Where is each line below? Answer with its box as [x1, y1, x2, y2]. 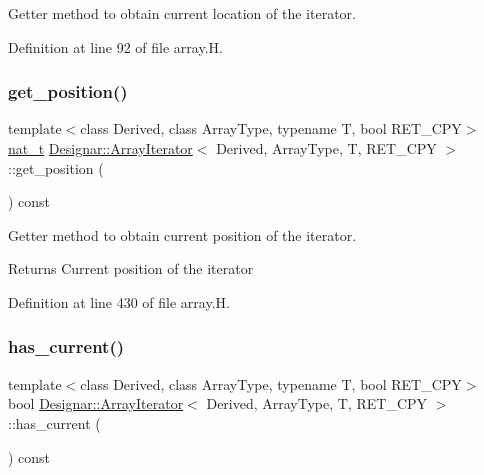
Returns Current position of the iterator [8, 258, 254, 279]
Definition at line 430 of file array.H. [8, 291, 230, 312]
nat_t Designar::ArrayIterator [8, 138, 193, 158]
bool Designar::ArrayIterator [8, 393, 184, 414]
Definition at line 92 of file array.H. [8, 36, 223, 57]
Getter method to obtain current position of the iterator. [8, 224, 357, 245]
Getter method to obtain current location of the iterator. [8, 3, 356, 23]
